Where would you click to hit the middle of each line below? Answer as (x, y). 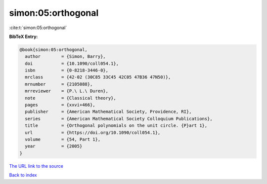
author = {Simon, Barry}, (65, 56)
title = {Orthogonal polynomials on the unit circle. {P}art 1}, (116, 126)
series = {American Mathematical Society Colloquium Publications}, (119, 119)
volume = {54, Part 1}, (63, 139)
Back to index (23, 175)
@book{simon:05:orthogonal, (53, 50)
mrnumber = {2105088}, (59, 84)
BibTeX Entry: (23, 37)
